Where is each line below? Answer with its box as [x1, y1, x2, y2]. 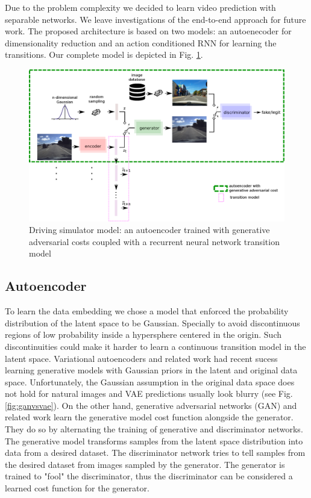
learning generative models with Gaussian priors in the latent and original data [5, 364, 298, 376]
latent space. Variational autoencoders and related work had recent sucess [5, 352, 278, 364]
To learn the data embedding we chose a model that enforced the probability [5, 305, 289, 317]
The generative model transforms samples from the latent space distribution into [5, 434, 303, 447]
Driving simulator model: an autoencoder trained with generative [29, 223, 270, 236]
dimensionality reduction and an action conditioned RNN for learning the [5, 36, 277, 49]
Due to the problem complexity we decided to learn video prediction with [5, 1, 276, 13]
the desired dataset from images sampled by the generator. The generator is [5, 458, 285, 470]
